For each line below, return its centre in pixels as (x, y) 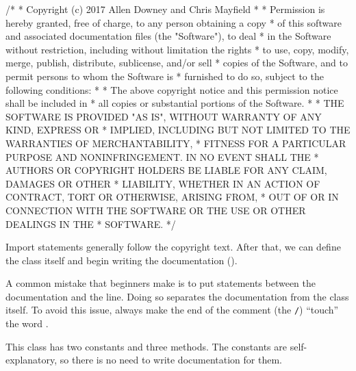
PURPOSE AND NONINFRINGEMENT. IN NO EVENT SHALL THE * (162, 156)
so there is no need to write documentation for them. (171, 360)
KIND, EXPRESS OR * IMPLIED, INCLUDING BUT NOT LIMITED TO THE (178, 130)
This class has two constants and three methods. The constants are (146, 346)
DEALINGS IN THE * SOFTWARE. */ (91, 223)
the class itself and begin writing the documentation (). (122, 260)
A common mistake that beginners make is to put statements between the (161, 283)
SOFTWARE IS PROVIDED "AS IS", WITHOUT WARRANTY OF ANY (164, 116)
